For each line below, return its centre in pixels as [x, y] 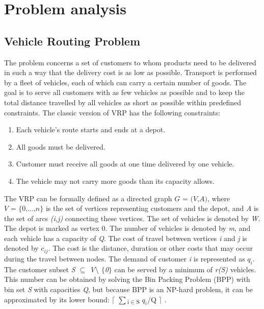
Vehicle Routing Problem [72, 41]
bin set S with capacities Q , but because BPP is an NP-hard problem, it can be [129, 289]
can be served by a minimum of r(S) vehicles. [185, 269]
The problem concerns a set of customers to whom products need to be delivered [130, 62]
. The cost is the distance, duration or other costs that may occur [151, 248]
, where [219, 198]
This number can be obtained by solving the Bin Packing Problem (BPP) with [127, 279]
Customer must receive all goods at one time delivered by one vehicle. [125, 164]
